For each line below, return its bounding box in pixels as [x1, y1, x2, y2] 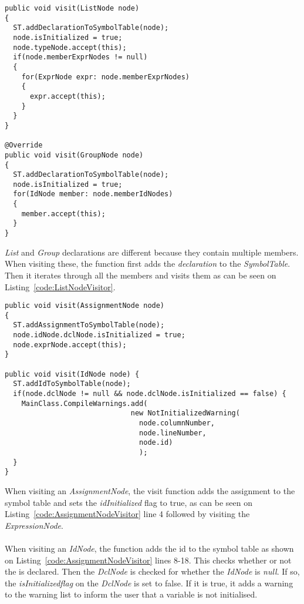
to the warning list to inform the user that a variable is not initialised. [5, 588, 258, 600]
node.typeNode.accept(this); [13, 43, 127, 52]
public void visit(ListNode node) [5, 4, 140, 12]
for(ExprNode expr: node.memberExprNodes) [21, 72, 190, 81]
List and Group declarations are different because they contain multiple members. [5, 246, 299, 258]
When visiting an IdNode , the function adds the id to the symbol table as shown [5, 542, 294, 554]
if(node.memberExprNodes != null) [13, 53, 148, 62]
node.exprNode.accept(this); [13, 340, 127, 349]
